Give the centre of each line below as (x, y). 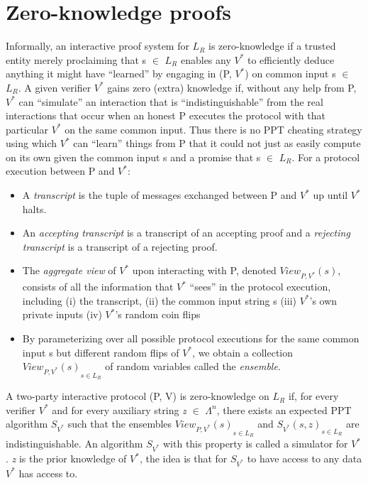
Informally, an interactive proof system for (97, 46)
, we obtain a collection (243, 352)
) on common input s (290, 74)
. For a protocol (326, 157)
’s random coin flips (158, 314)
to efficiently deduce (291, 59)
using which (32, 143)
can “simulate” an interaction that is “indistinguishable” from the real (171, 101)
